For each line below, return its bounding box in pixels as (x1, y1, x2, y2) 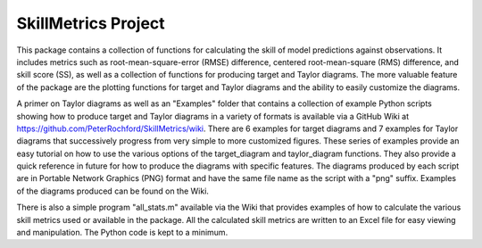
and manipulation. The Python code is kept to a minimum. (16, 227, 229, 238)
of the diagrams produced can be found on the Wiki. (16, 186, 210, 196)
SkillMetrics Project (16, 13, 165, 33)
